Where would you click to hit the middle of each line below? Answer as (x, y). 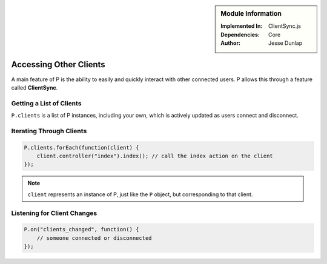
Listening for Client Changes (54, 213)
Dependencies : (240, 35)
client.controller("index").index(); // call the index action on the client (155, 156)
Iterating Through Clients (49, 131)
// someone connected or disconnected (94, 238)
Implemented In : (242, 26)
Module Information (251, 14)
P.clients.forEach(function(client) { (81, 147)
